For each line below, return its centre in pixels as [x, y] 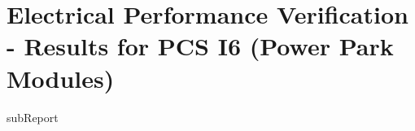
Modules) [61, 78]
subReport [33, 117]
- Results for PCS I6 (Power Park [200, 46]
